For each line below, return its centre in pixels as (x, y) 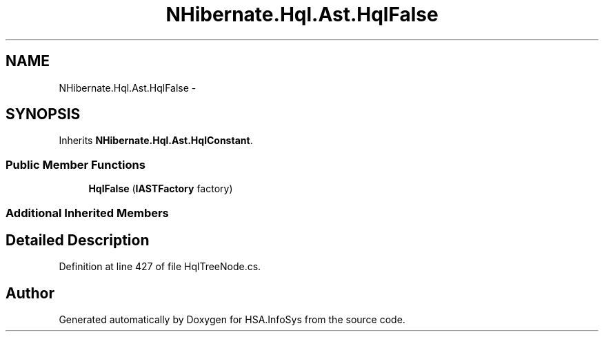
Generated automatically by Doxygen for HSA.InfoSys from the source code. (232, 320)
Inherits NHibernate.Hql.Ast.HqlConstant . (156, 141)
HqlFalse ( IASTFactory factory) (161, 189)
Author (30, 293)
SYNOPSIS (43, 114)
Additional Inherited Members (87, 213)
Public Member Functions (75, 164)
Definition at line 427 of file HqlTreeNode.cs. (160, 267)
